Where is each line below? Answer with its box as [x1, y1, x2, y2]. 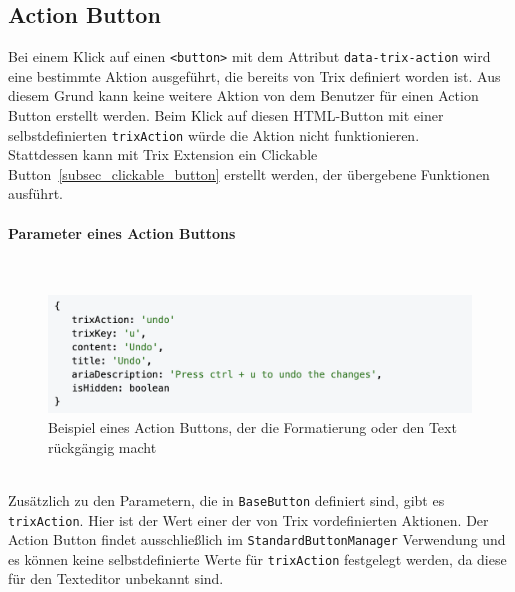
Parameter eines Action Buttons [8, 222, 236, 243]
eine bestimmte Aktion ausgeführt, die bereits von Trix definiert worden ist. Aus [8, 65, 501, 86]
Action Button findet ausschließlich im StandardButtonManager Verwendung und [8, 529, 506, 550]
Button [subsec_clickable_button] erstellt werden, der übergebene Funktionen [8, 163, 490, 184]
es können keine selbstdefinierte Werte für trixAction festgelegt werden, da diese [8, 548, 507, 569]
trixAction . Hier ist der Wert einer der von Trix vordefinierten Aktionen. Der [8, 509, 489, 530]
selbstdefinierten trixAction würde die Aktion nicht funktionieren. [8, 124, 420, 145]
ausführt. [8, 183, 63, 204]
